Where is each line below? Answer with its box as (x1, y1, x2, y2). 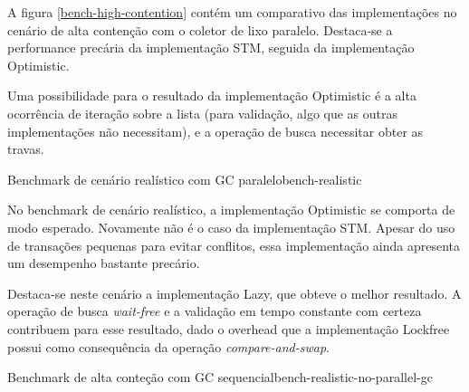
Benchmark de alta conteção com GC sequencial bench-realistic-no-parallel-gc (7, 368, 433, 387)
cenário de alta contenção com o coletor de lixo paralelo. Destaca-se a (7, 20, 393, 39)
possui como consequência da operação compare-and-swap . (7, 337, 330, 356)
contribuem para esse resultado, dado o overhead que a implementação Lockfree (7, 319, 450, 338)
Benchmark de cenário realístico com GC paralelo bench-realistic (7, 169, 362, 188)
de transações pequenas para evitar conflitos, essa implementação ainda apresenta (7, 235, 460, 254)
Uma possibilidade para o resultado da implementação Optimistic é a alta (7, 86, 416, 105)
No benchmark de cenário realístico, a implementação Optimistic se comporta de (7, 200, 455, 219)
